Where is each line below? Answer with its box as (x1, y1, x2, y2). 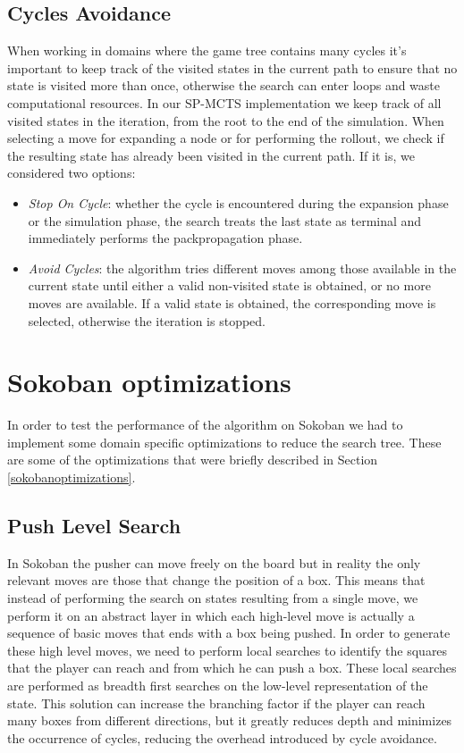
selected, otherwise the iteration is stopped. (28, 311, 266, 330)
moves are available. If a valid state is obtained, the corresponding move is (28, 293, 436, 312)
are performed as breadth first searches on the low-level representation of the (7, 675, 428, 694)
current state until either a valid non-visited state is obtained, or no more (28, 276, 431, 295)
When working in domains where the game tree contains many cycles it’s (7, 41, 407, 60)
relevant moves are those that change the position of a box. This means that (7, 571, 426, 590)
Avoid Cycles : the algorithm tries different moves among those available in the (28, 258, 457, 277)
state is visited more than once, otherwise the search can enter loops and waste (7, 76, 441, 95)
